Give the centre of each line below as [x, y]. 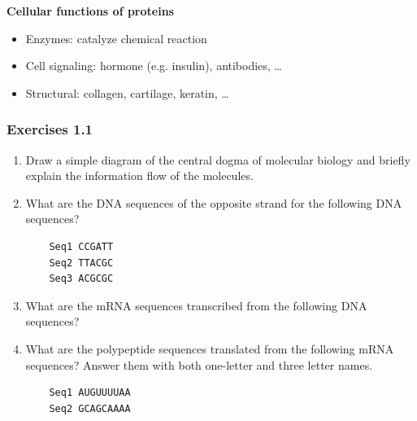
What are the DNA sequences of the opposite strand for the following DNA [214, 202]
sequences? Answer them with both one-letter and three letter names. [199, 364]
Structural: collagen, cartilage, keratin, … [127, 92]
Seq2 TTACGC [81, 263]
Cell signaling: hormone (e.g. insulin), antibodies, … [154, 66]
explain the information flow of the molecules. [139, 175]
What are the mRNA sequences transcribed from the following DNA [196, 305]
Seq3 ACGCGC [81, 279]
